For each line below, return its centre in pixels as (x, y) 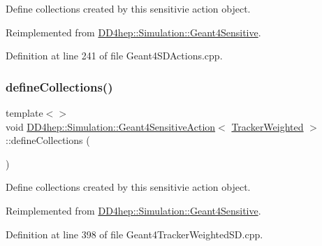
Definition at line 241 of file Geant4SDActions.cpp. (114, 56)
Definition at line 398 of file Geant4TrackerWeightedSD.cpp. (134, 234)
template (24, 113)
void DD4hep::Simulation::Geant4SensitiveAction (111, 126)
